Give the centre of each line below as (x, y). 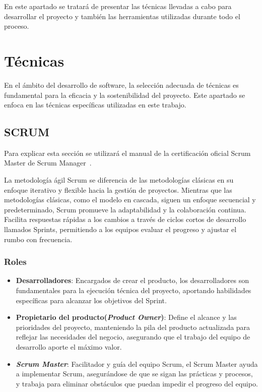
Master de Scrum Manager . (48, 163)
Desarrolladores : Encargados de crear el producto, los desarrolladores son (132, 280)
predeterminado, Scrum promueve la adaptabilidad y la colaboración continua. (125, 209)
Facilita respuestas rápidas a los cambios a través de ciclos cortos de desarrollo (125, 219)
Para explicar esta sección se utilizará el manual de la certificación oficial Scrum (127, 153)
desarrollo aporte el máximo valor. (69, 347)
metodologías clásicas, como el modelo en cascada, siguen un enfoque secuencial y (130, 200)
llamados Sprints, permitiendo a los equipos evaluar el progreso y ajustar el (120, 229)
